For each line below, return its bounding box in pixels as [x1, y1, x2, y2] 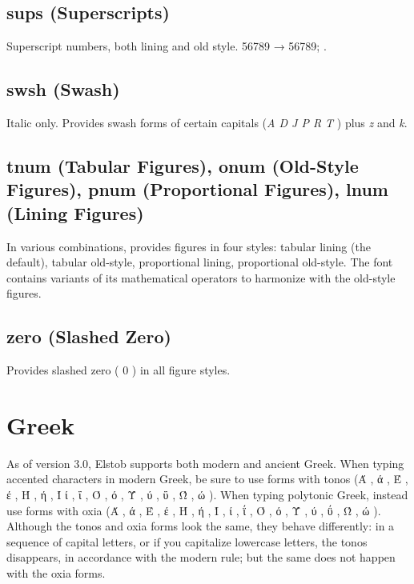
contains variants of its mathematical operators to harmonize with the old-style [6, 269, 396, 286]
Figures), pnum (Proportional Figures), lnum [6, 177, 388, 202]
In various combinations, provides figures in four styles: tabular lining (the [6, 238, 371, 254]
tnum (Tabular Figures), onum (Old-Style [6, 153, 359, 178]
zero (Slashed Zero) [6, 324, 171, 349]
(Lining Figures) [6, 200, 144, 225]
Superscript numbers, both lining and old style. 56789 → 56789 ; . [6, 38, 327, 54]
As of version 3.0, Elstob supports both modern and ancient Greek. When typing [6, 454, 404, 471]
